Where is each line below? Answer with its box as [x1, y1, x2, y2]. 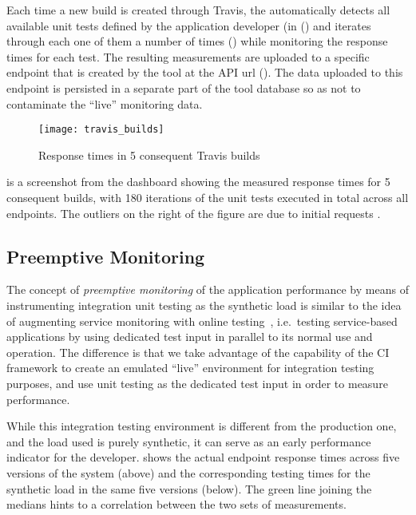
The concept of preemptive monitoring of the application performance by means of [6, 281, 409, 298]
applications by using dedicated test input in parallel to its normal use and [6, 328, 373, 345]
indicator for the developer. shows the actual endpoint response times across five [6, 449, 400, 465]
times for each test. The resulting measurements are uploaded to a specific [6, 48, 370, 65]
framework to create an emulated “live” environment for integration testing [6, 359, 374, 376]
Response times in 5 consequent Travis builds [38, 146, 260, 163]
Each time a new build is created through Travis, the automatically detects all [6, 2, 390, 18]
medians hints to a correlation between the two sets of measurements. [6, 496, 347, 513]
